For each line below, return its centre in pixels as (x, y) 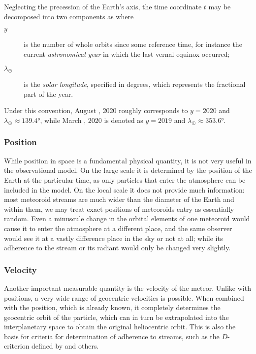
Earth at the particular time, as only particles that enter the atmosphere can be (125, 179)
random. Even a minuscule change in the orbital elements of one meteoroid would (127, 218)
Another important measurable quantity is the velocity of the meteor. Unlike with (128, 288)
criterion (17, 346)
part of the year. (48, 94)
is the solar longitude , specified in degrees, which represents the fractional (135, 84)
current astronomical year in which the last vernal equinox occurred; (127, 54)
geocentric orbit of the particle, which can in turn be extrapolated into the (116, 317)
